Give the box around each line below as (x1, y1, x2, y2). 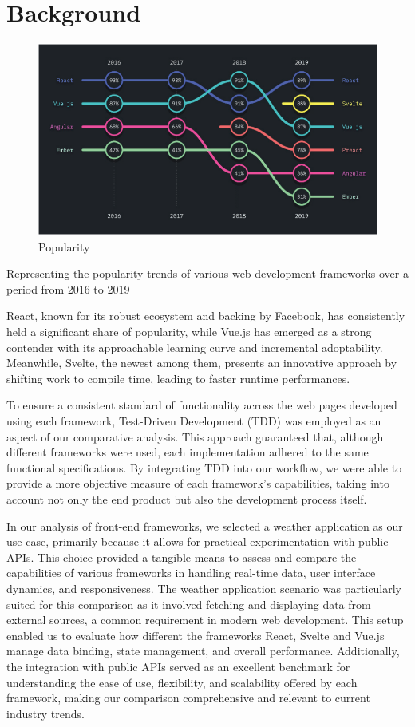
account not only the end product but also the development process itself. (6, 491, 367, 508)
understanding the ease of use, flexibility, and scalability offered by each (6, 674, 358, 690)
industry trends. (6, 705, 85, 721)
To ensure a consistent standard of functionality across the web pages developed (6, 397, 397, 413)
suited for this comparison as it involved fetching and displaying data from (6, 595, 371, 612)
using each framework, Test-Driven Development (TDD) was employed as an (6, 413, 381, 429)
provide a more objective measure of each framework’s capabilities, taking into (6, 475, 389, 492)
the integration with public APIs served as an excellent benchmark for (6, 658, 350, 674)
